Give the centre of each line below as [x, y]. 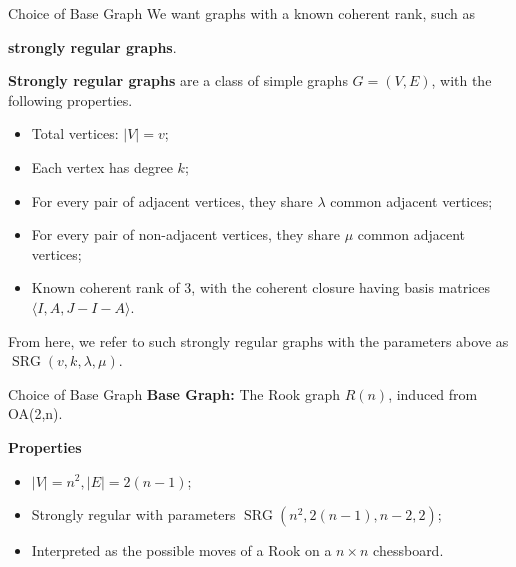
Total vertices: [75, 133]
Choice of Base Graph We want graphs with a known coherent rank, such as [242, 13]
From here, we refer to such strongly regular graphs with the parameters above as [258, 340]
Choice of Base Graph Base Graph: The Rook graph [174, 393]
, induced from [433, 393]
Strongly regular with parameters [133, 514]
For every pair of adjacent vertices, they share [172, 200]
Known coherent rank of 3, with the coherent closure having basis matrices [261, 287]
